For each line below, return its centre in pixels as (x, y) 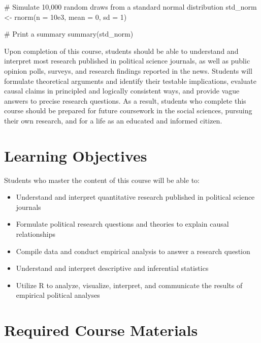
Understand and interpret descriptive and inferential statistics (112, 268)
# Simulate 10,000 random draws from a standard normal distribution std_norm (130, 7)
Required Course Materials (101, 330)
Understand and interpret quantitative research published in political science (135, 197)
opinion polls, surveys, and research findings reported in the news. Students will (128, 70)
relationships (36, 234)
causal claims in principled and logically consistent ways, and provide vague (122, 91)
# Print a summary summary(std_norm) (69, 34)
